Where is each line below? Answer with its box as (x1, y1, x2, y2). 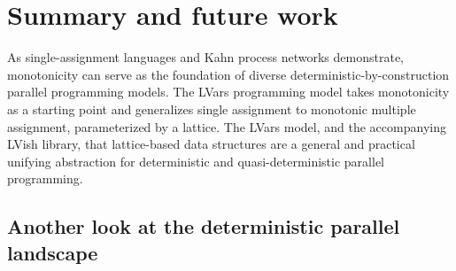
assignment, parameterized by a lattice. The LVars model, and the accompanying (7, 117, 446, 135)
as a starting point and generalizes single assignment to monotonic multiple (7, 99, 416, 118)
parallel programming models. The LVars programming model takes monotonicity (7, 82, 450, 101)
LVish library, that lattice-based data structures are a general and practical (7, 135, 415, 153)
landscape (7, 238, 98, 266)
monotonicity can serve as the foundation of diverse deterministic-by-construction (7, 65, 450, 83)
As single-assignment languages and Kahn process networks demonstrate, (7, 48, 404, 66)
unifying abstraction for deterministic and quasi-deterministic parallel (7, 151, 385, 170)
